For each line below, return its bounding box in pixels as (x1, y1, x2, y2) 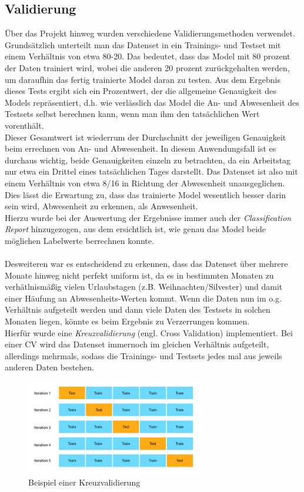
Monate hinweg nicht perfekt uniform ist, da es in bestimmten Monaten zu (5, 269, 274, 281)
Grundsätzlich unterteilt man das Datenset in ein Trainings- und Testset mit (5, 38, 281, 51)
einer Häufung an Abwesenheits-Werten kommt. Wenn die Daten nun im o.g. (5, 292, 282, 304)
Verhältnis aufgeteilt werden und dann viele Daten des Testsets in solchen (5, 303, 270, 316)
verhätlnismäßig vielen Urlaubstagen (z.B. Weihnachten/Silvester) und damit (5, 280, 283, 293)
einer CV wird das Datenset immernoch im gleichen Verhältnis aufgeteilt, (5, 338, 269, 350)
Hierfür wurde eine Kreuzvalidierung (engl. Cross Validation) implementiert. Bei (5, 326, 293, 339)
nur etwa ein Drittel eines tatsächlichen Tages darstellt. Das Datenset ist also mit (5, 165, 298, 178)
